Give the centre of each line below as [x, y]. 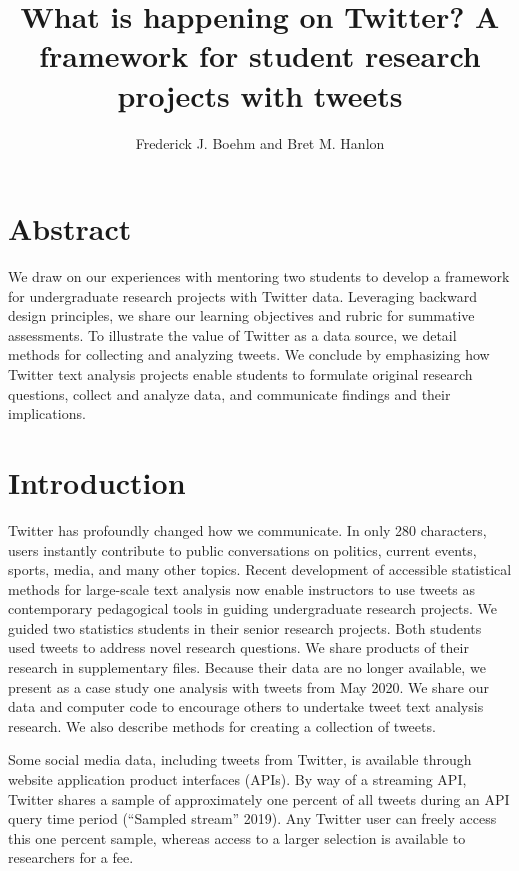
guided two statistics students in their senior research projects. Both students [245, 627]
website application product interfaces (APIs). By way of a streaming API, [237, 779]
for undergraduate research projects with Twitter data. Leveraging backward [242, 295]
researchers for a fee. [71, 857]
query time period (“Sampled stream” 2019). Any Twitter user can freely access [252, 818]
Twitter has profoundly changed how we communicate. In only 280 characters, [247, 529]
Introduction [97, 481]
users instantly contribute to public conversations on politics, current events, [242, 549]
